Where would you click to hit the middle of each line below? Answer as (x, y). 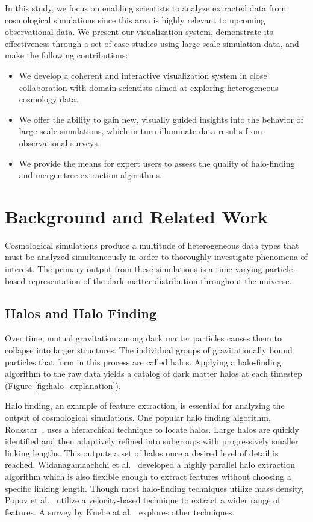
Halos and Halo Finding (81, 313)
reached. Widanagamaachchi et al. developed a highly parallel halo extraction (150, 465)
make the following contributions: (67, 55)
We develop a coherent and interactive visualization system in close (143, 75)
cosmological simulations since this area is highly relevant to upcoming (135, 20)
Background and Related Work (137, 216)
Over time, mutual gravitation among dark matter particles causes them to (144, 338)
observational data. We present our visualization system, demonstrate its (139, 32)
